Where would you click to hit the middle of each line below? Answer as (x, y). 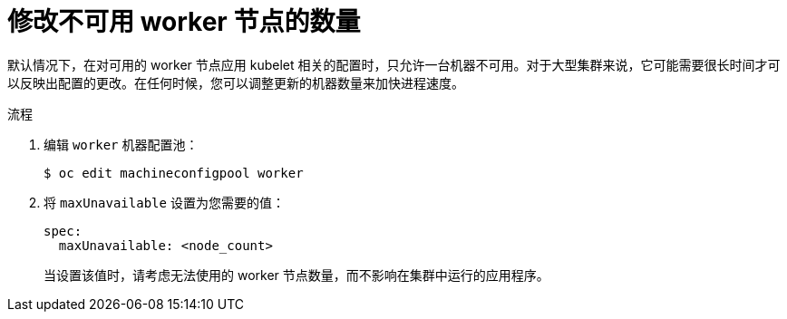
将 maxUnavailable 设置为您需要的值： (164, 202)
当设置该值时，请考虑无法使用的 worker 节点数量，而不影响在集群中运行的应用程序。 (296, 275)
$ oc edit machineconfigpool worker (174, 173)
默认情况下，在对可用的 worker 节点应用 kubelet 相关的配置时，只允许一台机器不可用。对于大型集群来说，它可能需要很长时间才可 (394, 64)
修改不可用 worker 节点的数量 (184, 22)
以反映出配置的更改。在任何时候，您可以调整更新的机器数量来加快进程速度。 (236, 82)
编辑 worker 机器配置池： (121, 144)
